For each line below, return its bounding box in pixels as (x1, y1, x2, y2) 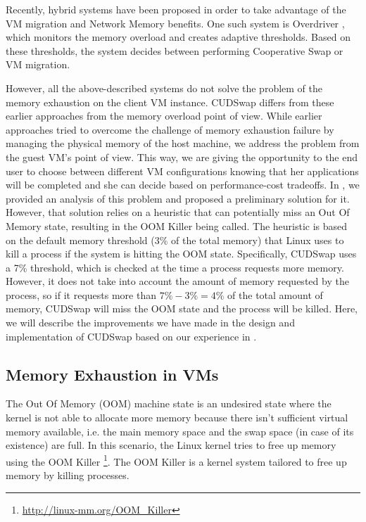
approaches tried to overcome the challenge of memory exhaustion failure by (6, 122, 334, 136)
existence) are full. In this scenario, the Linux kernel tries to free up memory (6, 438, 336, 452)
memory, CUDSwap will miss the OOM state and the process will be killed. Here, (6, 301, 358, 316)
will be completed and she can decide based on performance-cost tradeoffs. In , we (6, 177, 360, 192)
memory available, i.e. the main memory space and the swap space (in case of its (6, 424, 354, 438)
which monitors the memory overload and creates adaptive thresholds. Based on (6, 30, 351, 44)
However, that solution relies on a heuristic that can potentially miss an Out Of (6, 205, 350, 219)
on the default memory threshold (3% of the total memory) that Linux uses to (6, 232, 344, 247)
